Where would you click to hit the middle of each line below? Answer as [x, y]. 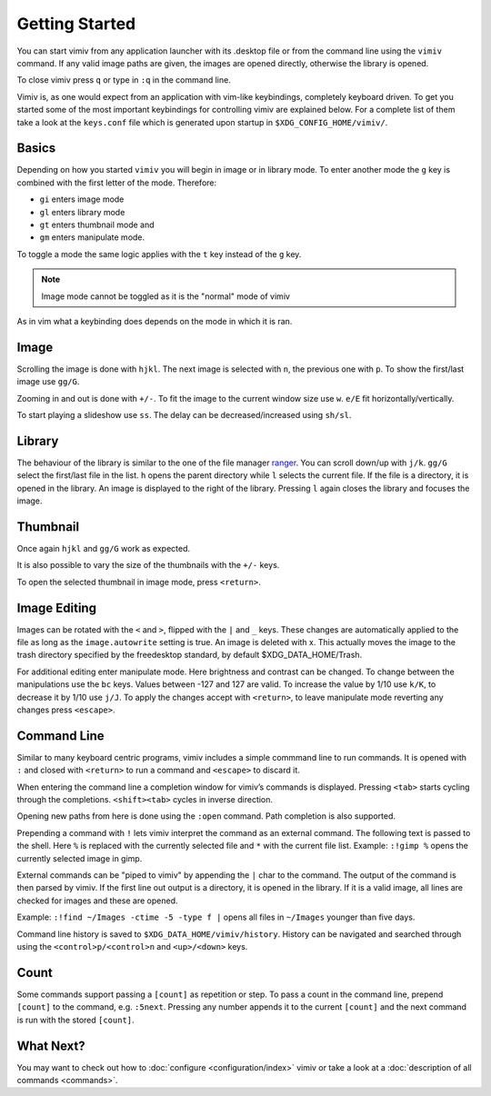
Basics [36, 149]
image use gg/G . [48, 382]
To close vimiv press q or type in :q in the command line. [124, 80]
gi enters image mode [82, 199]
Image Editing [57, 608]
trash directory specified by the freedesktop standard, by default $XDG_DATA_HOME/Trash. [190, 655]
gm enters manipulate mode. [92, 237]
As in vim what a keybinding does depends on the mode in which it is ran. [155, 321]
